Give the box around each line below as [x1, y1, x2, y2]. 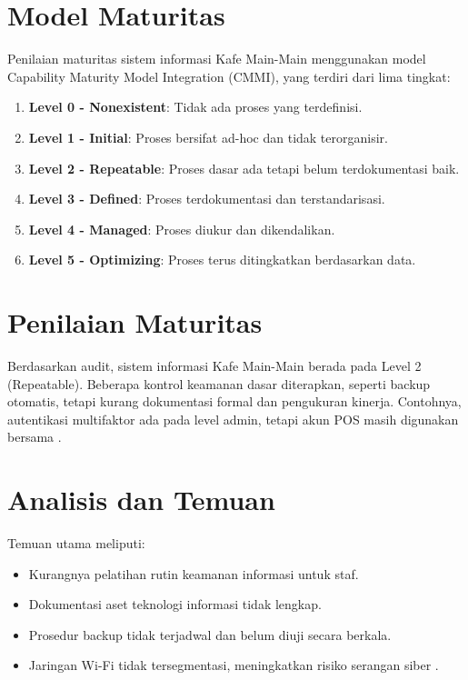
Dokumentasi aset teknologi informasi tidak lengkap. [28, 595, 322, 614]
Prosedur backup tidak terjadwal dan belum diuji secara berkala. [28, 625, 392, 644]
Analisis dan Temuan [7, 481, 275, 518]
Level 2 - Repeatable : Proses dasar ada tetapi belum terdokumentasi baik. [28, 158, 460, 177]
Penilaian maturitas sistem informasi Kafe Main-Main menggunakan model [7, 49, 426, 68]
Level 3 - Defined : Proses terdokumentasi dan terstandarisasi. [28, 189, 385, 208]
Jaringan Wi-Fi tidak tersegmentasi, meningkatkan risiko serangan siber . [28, 655, 439, 675]
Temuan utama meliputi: [7, 534, 145, 553]
